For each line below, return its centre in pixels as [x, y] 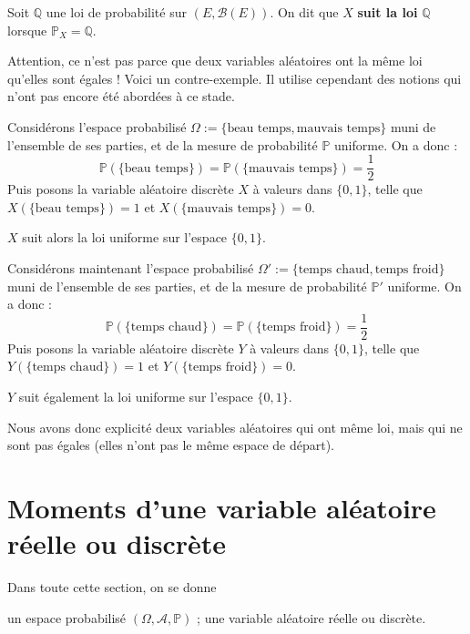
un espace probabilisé [67, 617]
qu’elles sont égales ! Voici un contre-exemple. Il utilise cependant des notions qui [235, 78]
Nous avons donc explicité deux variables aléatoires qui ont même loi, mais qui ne [235, 427]
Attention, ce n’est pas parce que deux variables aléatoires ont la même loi [215, 61]
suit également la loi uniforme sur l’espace [136, 397]
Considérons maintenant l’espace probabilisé [131, 268]
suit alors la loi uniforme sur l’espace [125, 237]
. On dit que [304, 12]
